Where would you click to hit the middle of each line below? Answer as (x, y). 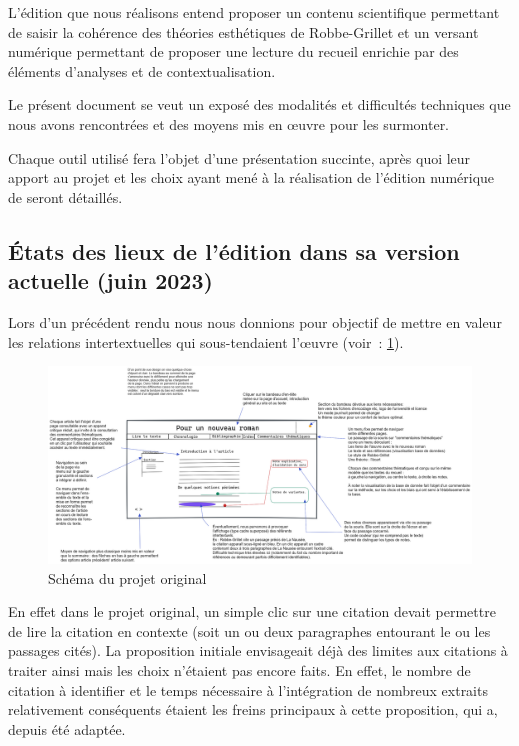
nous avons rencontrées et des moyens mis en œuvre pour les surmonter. (229, 123)
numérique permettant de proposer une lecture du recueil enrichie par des (233, 51)
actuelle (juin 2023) (110, 280)
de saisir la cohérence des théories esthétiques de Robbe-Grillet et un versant (243, 31)
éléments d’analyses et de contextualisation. (142, 70)
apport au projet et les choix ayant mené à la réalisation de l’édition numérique (251, 177)
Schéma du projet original (127, 577)
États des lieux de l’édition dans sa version (234, 250)
